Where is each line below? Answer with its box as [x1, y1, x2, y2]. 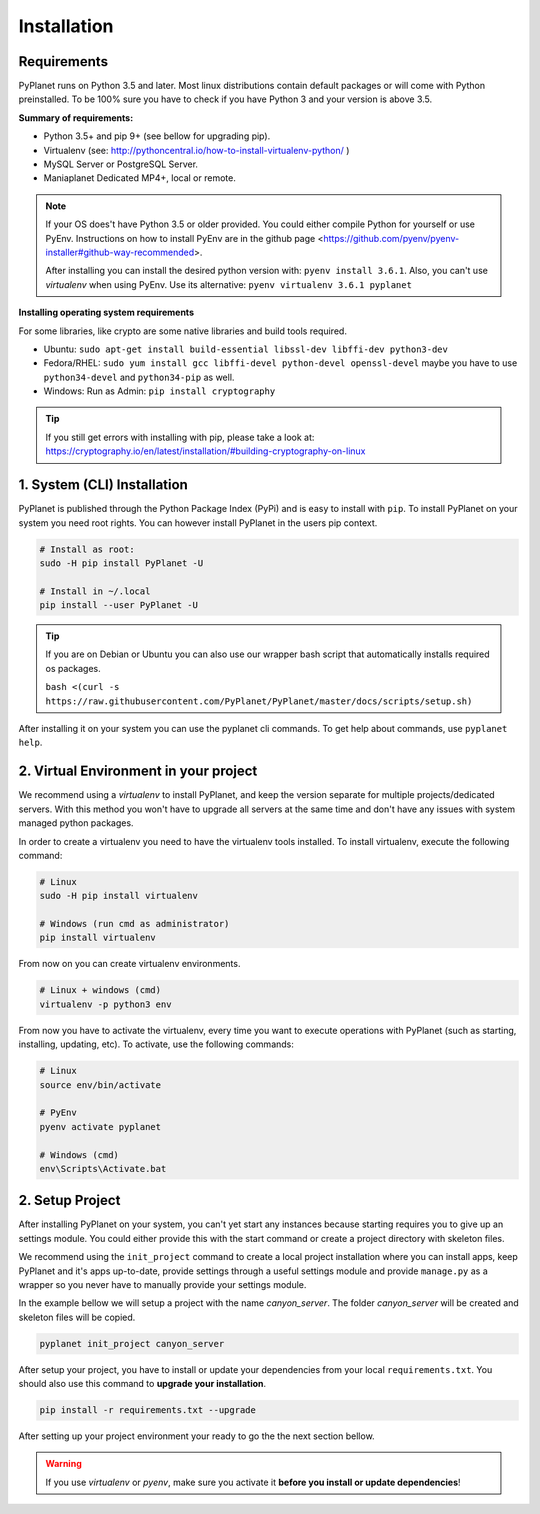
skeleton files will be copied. [18, 1311, 136, 1323]
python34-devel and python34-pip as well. [43, 371, 235, 383]
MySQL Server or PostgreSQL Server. [43, 158, 199, 170]
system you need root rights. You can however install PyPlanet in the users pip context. [18, 516, 378, 529]
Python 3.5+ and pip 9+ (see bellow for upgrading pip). [43, 130, 271, 142]
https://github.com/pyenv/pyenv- [323, 232, 460, 244]
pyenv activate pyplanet [39, 1121, 162, 1132]
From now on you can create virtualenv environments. [18, 958, 241, 970]
